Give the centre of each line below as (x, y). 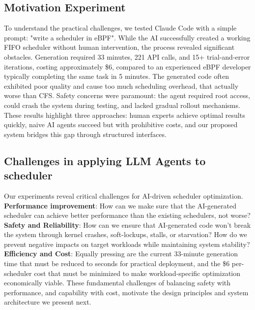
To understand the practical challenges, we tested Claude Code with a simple (120, 28)
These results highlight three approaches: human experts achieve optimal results (125, 115)
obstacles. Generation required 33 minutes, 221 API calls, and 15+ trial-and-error (127, 56)
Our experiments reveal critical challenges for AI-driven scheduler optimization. (124, 195)
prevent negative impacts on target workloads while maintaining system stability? (127, 244)
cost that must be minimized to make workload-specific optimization (137, 273)
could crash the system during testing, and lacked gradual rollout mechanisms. (122, 105)
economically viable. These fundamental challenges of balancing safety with (117, 283)
